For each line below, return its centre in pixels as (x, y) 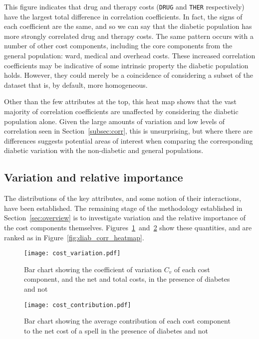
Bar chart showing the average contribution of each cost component (127, 321)
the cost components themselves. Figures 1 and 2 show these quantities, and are (128, 227)
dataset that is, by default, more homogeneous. (76, 85)
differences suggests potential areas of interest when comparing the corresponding (129, 140)
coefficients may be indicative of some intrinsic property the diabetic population (126, 65)
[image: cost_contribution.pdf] (78, 305)
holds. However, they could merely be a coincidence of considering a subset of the (129, 75)
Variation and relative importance (94, 177)
